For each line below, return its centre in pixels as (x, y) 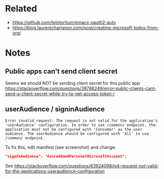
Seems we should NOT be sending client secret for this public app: (73, 83)
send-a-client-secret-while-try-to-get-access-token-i (60, 93)
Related (21, 9)
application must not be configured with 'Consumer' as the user (74, 129)
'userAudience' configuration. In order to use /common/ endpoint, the (80, 125)
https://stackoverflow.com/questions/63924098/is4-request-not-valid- (86, 166)
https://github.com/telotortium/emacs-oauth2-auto (64, 22)
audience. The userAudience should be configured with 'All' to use (77, 134)
